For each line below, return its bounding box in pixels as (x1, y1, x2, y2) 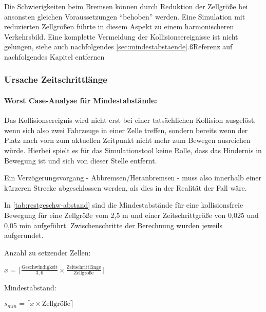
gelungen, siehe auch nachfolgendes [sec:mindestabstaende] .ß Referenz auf (4, 41, 233, 52)
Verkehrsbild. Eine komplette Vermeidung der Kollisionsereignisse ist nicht (4, 31, 238, 42)
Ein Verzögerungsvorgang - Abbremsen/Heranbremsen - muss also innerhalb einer (4, 172, 262, 183)
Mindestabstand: (4, 282, 56, 293)
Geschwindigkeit (21, 265, 58, 270)
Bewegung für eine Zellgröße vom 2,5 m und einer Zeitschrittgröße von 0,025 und (4, 209, 259, 220)
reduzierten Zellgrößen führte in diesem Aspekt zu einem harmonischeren (4, 21, 234, 32)
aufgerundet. (4, 230, 44, 241)
